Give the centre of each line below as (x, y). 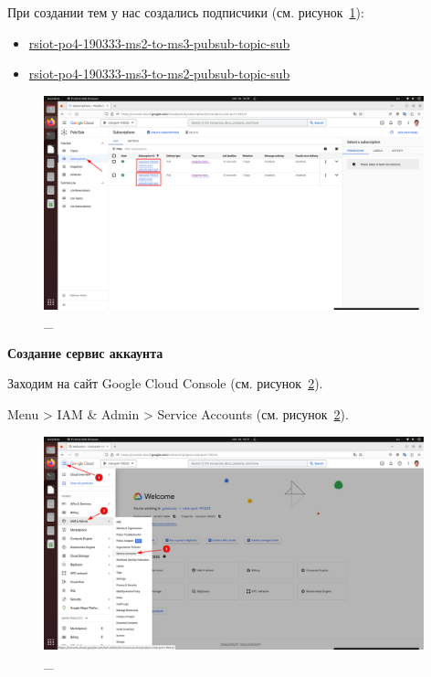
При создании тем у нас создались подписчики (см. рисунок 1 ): (186, 12)
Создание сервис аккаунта (85, 352)
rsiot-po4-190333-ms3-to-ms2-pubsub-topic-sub (159, 74)
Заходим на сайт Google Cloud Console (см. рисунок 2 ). (165, 383)
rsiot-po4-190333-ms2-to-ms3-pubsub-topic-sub (159, 42)
